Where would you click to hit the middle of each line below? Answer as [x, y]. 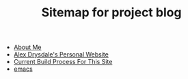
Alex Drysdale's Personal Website [61, 54]
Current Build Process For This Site [63, 62]
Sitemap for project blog [111, 13]
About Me [28, 47]
